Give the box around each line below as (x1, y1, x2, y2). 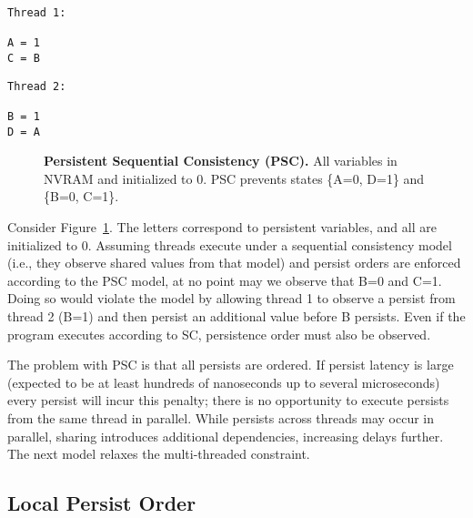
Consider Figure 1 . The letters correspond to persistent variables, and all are (7, 218, 437, 237)
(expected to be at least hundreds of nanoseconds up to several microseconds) (7, 372, 440, 391)
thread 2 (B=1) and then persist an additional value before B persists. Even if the (7, 307, 466, 325)
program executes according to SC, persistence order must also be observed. (7, 324, 431, 343)
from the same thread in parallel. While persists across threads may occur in (7, 408, 435, 427)
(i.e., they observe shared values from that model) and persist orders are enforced (7, 253, 461, 272)
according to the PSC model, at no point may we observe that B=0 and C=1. (7, 270, 442, 289)
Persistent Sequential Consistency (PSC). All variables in (44, 151, 398, 170)
